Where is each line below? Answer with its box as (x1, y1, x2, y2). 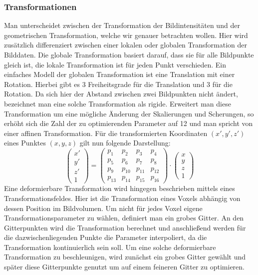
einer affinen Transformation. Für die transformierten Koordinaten (4, 127, 208, 138)
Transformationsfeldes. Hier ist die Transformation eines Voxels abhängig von (4, 192, 241, 203)
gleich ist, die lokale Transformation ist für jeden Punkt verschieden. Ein (4, 59, 227, 69)
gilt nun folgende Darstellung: (79, 137, 171, 148)
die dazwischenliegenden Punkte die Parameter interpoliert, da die (4, 232, 207, 242)
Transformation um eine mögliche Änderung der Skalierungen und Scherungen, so (4, 108, 254, 118)
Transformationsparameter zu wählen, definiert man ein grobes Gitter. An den (4, 212, 244, 223)
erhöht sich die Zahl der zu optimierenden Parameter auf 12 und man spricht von (4, 118, 253, 128)
